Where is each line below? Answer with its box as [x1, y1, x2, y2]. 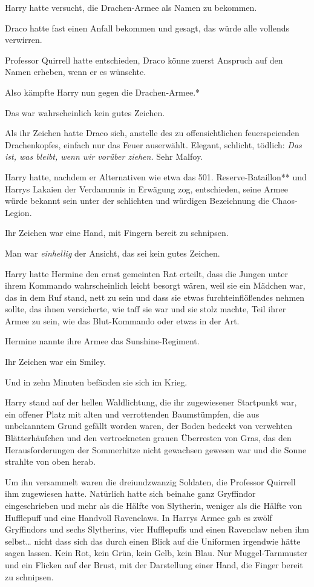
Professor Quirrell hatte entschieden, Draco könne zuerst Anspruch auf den [5, 53, 283, 66]
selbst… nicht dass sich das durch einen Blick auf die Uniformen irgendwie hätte [5, 534, 301, 547]
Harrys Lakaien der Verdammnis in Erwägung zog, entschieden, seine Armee [5, 182, 288, 195]
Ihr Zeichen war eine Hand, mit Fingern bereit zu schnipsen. [5, 226, 229, 239]
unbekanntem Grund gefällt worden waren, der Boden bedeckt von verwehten [5, 419, 292, 432]
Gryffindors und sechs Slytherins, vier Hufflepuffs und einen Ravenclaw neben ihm [5, 523, 309, 536]
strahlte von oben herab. [5, 455, 96, 468]
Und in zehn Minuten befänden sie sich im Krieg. [5, 375, 188, 388]
